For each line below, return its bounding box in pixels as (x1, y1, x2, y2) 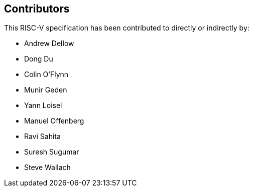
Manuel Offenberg (24, 116, 84, 125)
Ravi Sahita (24, 132, 61, 141)
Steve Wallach (24, 163, 71, 172)
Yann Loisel (24, 101, 62, 110)
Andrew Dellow (24, 39, 74, 48)
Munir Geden (24, 85, 67, 94)
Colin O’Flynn (24, 70, 69, 79)
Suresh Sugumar (24, 147, 79, 156)
